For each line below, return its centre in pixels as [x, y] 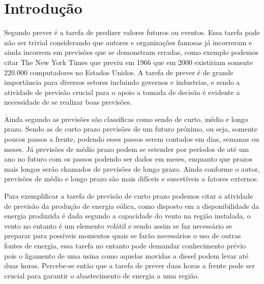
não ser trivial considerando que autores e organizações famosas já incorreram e [128, 42]
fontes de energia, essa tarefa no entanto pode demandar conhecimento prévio [125, 245]
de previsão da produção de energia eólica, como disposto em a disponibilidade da [132, 206]
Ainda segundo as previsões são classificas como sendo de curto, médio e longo [126, 119]
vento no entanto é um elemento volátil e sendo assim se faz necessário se [118, 225]
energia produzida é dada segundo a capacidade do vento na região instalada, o [127, 216]
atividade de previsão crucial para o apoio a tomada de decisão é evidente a [122, 92]
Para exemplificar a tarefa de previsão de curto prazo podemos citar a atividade [129, 196]
